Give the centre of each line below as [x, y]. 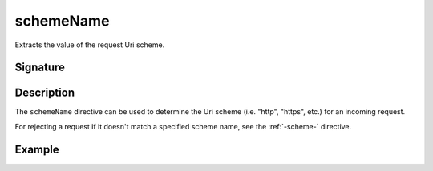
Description [45, 93]
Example [37, 149]
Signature [40, 68]
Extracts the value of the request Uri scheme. [90, 45]
